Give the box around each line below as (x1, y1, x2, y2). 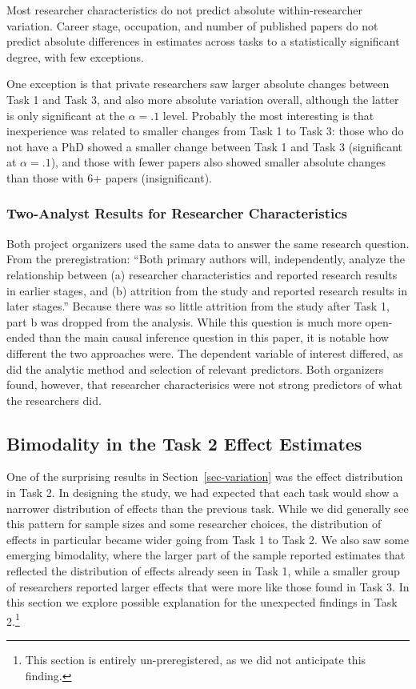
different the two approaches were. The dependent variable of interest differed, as (6, 344, 403, 361)
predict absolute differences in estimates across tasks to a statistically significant (6, 33, 400, 50)
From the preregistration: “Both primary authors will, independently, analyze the (6, 250, 405, 267)
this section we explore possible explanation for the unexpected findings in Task (6, 594, 398, 611)
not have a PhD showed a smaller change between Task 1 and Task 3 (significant (6, 138, 403, 154)
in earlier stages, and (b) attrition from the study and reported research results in (6, 282, 407, 298)
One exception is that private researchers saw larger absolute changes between (6, 75, 390, 92)
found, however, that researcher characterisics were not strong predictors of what (6, 376, 403, 393)
